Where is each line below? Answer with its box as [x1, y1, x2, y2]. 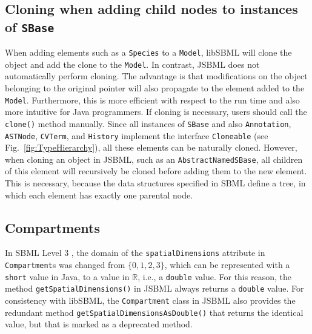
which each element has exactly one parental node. [5, 188, 193, 201]
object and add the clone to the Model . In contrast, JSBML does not [5, 57, 260, 70]
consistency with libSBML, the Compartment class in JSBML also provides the [5, 294, 296, 307]
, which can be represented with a [164, 258, 290, 271]
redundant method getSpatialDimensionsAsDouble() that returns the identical [5, 306, 304, 318]
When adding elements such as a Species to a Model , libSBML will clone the [5, 46, 292, 59]
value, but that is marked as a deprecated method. [5, 318, 193, 330]
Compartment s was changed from [5, 258, 125, 271]
